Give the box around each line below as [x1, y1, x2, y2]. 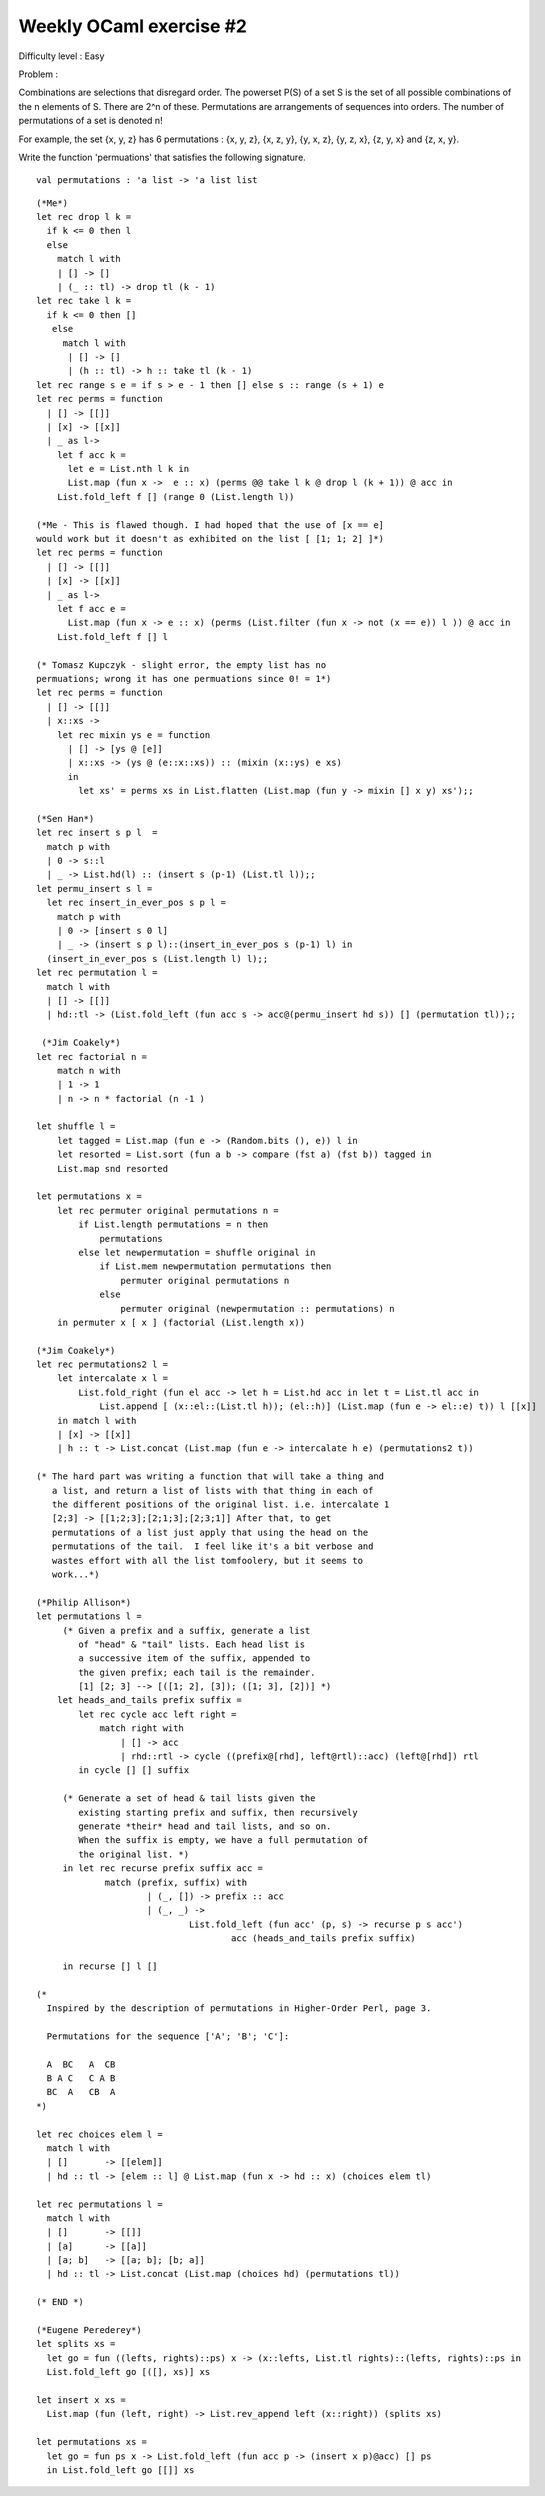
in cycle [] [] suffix [78, 1765, 190, 1776]
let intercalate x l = [56, 1373, 169, 1384]
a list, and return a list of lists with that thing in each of [51, 1485, 374, 1496]
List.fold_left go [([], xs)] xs [46, 2366, 211, 2378]
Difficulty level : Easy [18, 50, 105, 62]
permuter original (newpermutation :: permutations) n [120, 1303, 395, 1314]
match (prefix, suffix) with [104, 1876, 248, 1888]
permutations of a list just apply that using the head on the [51, 1526, 369, 1538]
